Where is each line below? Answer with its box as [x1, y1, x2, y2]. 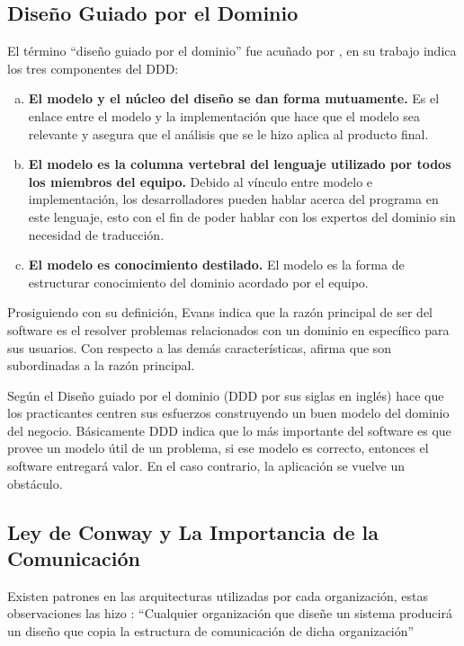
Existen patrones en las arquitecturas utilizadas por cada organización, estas [7, 586, 428, 605]
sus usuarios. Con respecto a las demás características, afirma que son [7, 338, 392, 357]
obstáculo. [7, 473, 63, 492]
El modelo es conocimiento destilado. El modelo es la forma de [28, 255, 405, 274]
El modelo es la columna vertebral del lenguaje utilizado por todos [28, 155, 451, 173]
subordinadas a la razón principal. [7, 356, 195, 375]
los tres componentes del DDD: [7, 58, 179, 77]
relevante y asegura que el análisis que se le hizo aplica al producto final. [28, 124, 429, 143]
